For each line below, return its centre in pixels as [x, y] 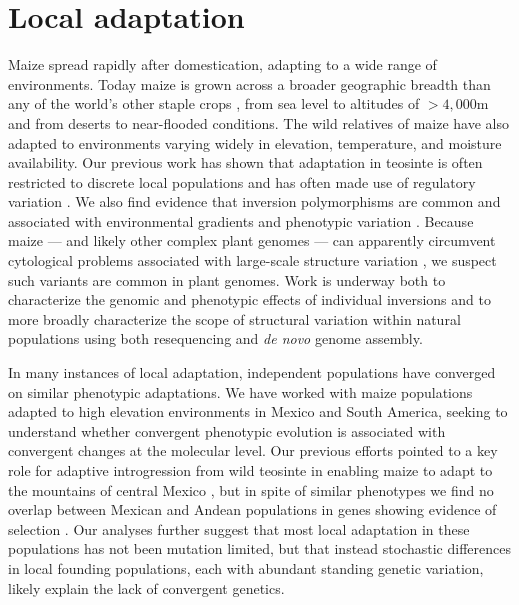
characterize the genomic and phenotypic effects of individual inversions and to [249, 299]
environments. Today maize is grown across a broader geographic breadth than [249, 83]
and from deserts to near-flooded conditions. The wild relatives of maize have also [259, 122]
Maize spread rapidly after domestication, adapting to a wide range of [222, 64]
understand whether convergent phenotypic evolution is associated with [227, 430]
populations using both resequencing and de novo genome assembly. [215, 338]
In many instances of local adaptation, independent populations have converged [252, 372]
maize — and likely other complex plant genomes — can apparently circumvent [252, 240]
